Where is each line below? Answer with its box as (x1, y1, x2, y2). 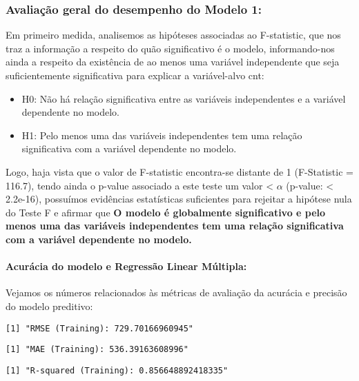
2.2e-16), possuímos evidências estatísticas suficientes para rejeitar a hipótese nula (6, 192, 352, 206)
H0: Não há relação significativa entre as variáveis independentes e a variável (21, 91, 346, 105)
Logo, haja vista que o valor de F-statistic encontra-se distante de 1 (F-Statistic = (6, 164, 353, 178)
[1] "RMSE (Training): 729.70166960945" (6, 323, 194, 333)
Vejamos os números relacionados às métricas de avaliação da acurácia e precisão (6, 285, 347, 300)
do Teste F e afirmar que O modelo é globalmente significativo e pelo (6, 205, 326, 219)
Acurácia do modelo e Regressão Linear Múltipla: (6, 259, 247, 274)
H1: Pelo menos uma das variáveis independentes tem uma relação (21, 127, 302, 142)
